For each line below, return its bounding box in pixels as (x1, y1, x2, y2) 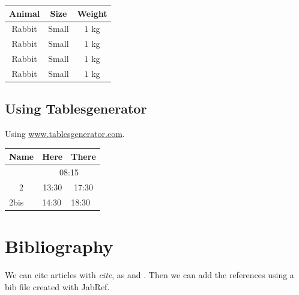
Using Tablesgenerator (5, 99, 147, 118)
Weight (77, 7, 107, 19)
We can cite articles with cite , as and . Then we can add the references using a (5, 269, 294, 281)
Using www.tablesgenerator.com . (5, 127, 125, 140)
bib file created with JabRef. (5, 280, 110, 293)
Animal (9, 7, 40, 19)
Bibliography (5, 234, 113, 258)
